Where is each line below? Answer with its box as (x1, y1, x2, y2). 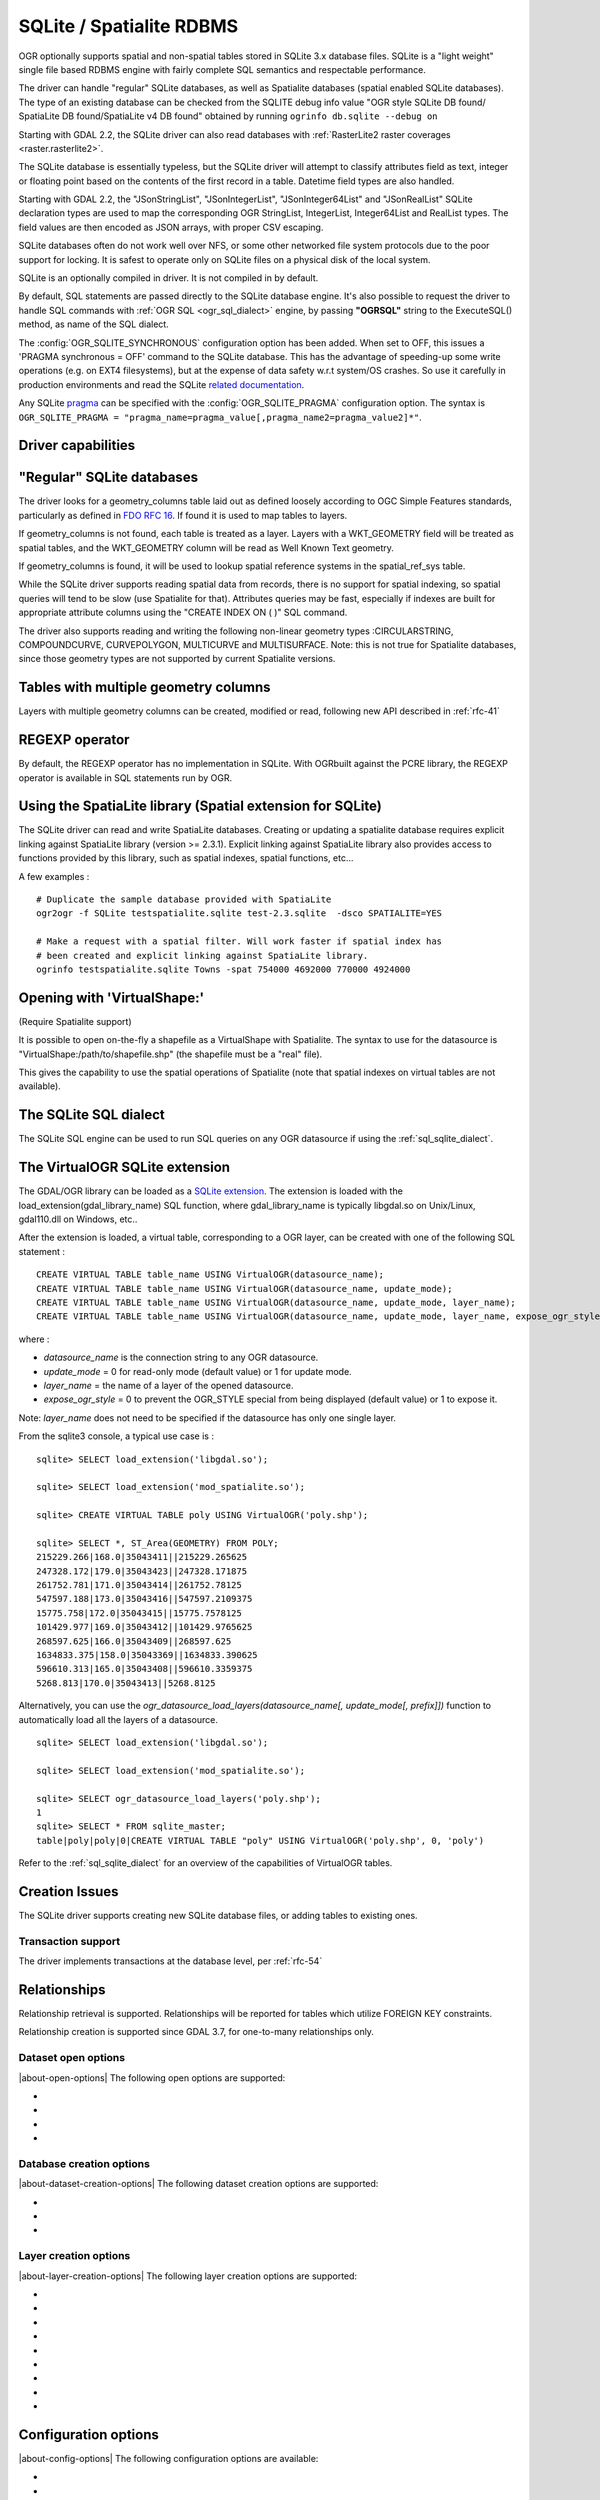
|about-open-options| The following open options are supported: (18, 2071, 286, 2084)
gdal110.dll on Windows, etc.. (18, 1213, 138, 1225)
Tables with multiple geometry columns (18, 679, 271, 696)
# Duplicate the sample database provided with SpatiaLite (36, 894, 332, 905)
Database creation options (18, 2156, 150, 2170)
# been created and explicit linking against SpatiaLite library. (36, 950, 369, 961)
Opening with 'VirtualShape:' (18, 989, 205, 1006)
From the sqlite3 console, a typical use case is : (18, 1430, 215, 1442)
